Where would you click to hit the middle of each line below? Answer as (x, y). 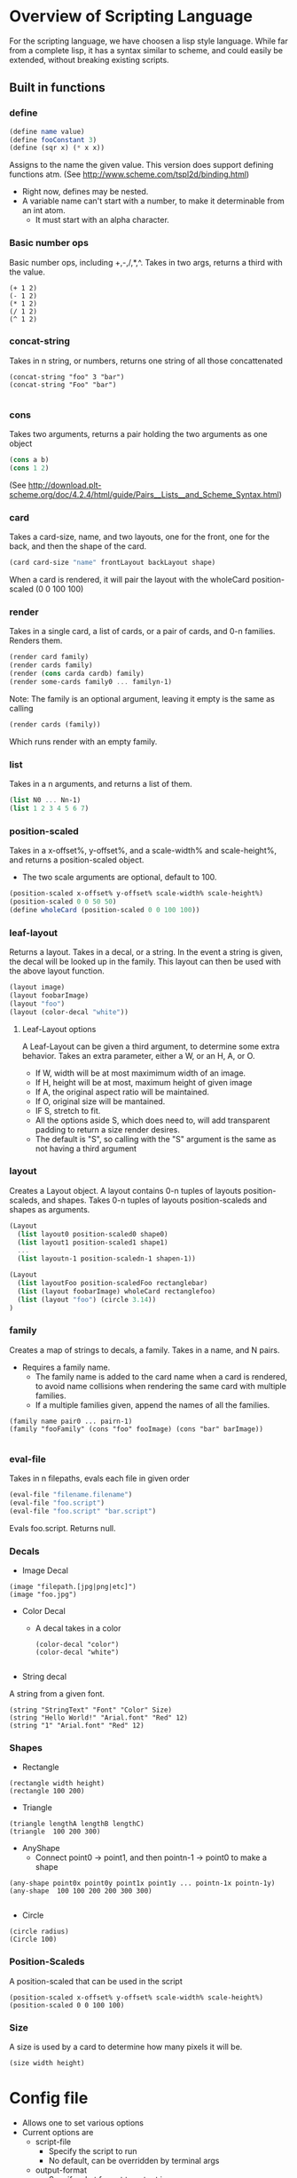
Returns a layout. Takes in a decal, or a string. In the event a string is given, (146, 952)
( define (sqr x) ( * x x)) (57, 148)
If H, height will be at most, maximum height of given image (144, 1082)
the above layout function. (57, 971)
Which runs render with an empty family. (83, 741)
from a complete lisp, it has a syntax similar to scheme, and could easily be (146, 50)
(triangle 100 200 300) (55, 1832)
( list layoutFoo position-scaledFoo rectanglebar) (113, 1284)
